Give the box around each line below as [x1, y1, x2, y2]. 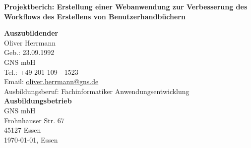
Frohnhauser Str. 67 [4, 115, 64, 125]
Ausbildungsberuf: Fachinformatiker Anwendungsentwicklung [4, 86, 189, 96]
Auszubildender [4, 28, 59, 38]
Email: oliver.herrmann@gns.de [4, 76, 99, 87]
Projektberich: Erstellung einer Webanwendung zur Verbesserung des [4, 1, 248, 11]
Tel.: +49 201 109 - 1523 [4, 66, 78, 77]
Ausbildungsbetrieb [4, 96, 72, 106]
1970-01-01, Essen [4, 134, 58, 145]
